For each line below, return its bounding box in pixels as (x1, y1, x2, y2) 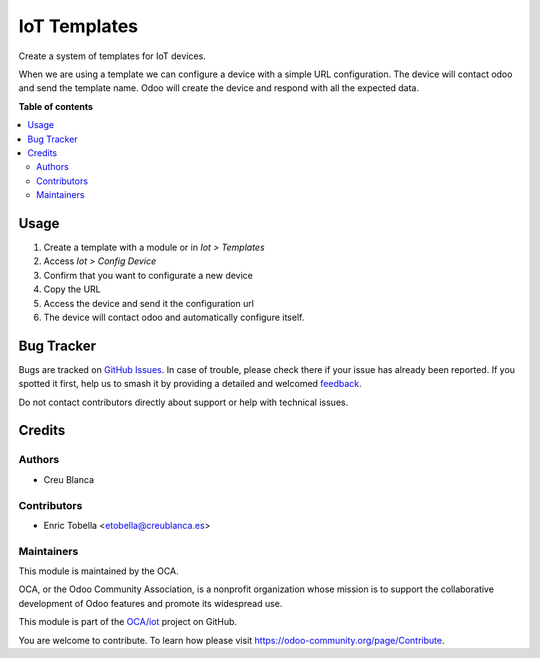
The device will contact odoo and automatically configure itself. (43, 311, 305, 323)
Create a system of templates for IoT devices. (18, 50, 207, 62)
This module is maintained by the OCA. (18, 565, 179, 577)
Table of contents (18, 100, 94, 112)
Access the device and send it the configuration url (43, 297, 255, 309)
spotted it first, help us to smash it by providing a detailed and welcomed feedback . (18, 378, 362, 390)
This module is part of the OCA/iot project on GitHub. (18, 616, 238, 628)
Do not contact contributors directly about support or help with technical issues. (18, 396, 349, 408)
